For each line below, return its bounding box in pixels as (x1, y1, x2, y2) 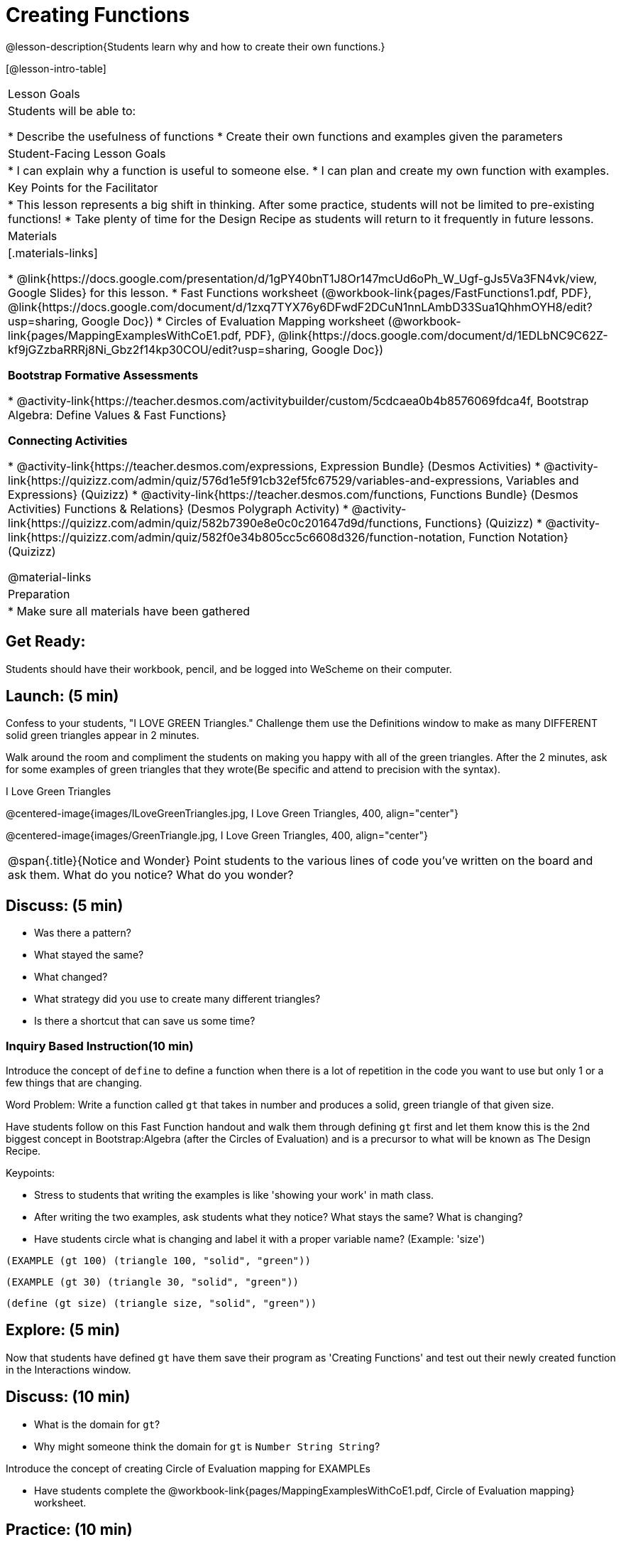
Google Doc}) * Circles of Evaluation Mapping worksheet (81, 313, 385, 328)
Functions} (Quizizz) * (424, 515, 542, 530)
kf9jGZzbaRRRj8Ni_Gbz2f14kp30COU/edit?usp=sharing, (8, 342, 309, 357)
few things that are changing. (6, 1077, 143, 1089)
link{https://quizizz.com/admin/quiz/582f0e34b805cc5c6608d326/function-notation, (8, 529, 466, 544)
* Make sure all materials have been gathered (8, 603, 251, 618)
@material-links (8, 569, 92, 584)
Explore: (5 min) (6, 1321, 121, 1339)
